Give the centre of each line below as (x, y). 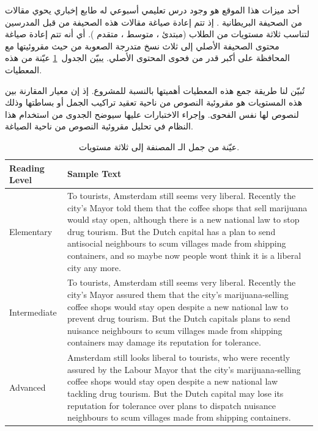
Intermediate (33, 312)
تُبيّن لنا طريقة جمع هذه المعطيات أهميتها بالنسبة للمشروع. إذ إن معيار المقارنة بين (155, 90)
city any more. (94, 267)
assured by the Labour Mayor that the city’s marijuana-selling (184, 369)
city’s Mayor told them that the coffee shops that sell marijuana (187, 207)
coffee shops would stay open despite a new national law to (178, 306)
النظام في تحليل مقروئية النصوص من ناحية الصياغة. (99, 126)
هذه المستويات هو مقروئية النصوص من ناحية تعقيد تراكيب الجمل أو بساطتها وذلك (154, 102)
